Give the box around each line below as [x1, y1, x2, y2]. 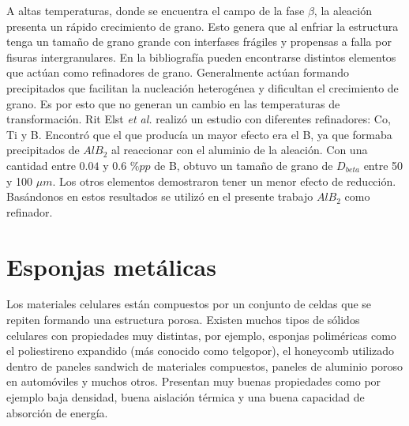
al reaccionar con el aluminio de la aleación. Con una [111, 141, 368, 158]
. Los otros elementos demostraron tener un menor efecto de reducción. [52, 172, 396, 189]
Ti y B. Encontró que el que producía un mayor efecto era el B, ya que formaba [6, 126, 392, 142]
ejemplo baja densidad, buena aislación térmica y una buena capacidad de [6, 389, 365, 405]
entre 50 [363, 156, 403, 173]
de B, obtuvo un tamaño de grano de [154, 156, 333, 173]
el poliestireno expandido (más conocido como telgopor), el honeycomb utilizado [6, 342, 395, 359]
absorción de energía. [6, 404, 108, 420]
